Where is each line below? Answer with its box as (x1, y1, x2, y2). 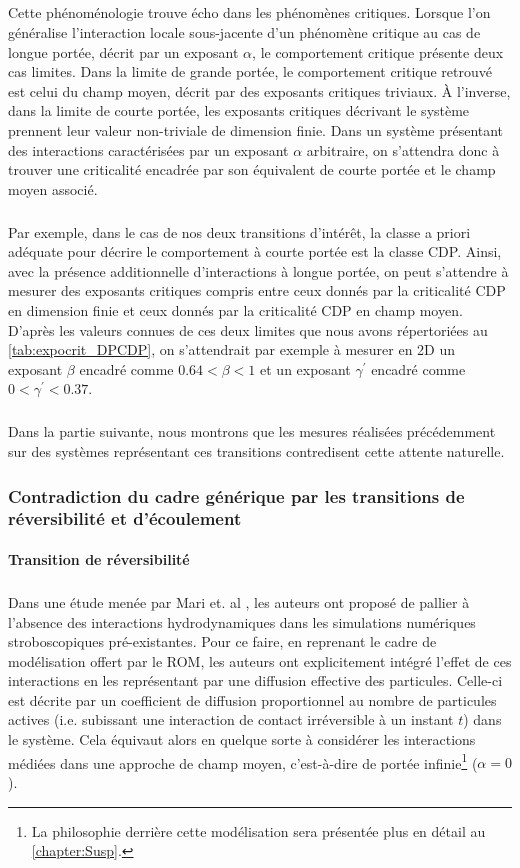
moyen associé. (8, 178, 98, 199)
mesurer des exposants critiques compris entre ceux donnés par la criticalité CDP (8, 280, 506, 301)
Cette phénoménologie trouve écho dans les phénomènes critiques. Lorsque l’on (8, 2, 491, 23)
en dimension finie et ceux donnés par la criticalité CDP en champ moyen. (8, 300, 463, 321)
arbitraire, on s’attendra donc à (306, 139, 500, 160)
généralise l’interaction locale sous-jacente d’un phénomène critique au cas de (8, 21, 481, 42)
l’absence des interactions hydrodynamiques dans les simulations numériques (8, 611, 476, 632)
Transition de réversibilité (8, 548, 190, 569)
